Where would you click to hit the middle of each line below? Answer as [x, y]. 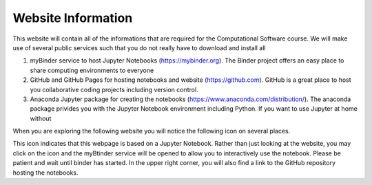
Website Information [73, 18]
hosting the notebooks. [45, 173]
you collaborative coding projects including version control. [114, 89]
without [41, 118]
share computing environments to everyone [92, 70]
